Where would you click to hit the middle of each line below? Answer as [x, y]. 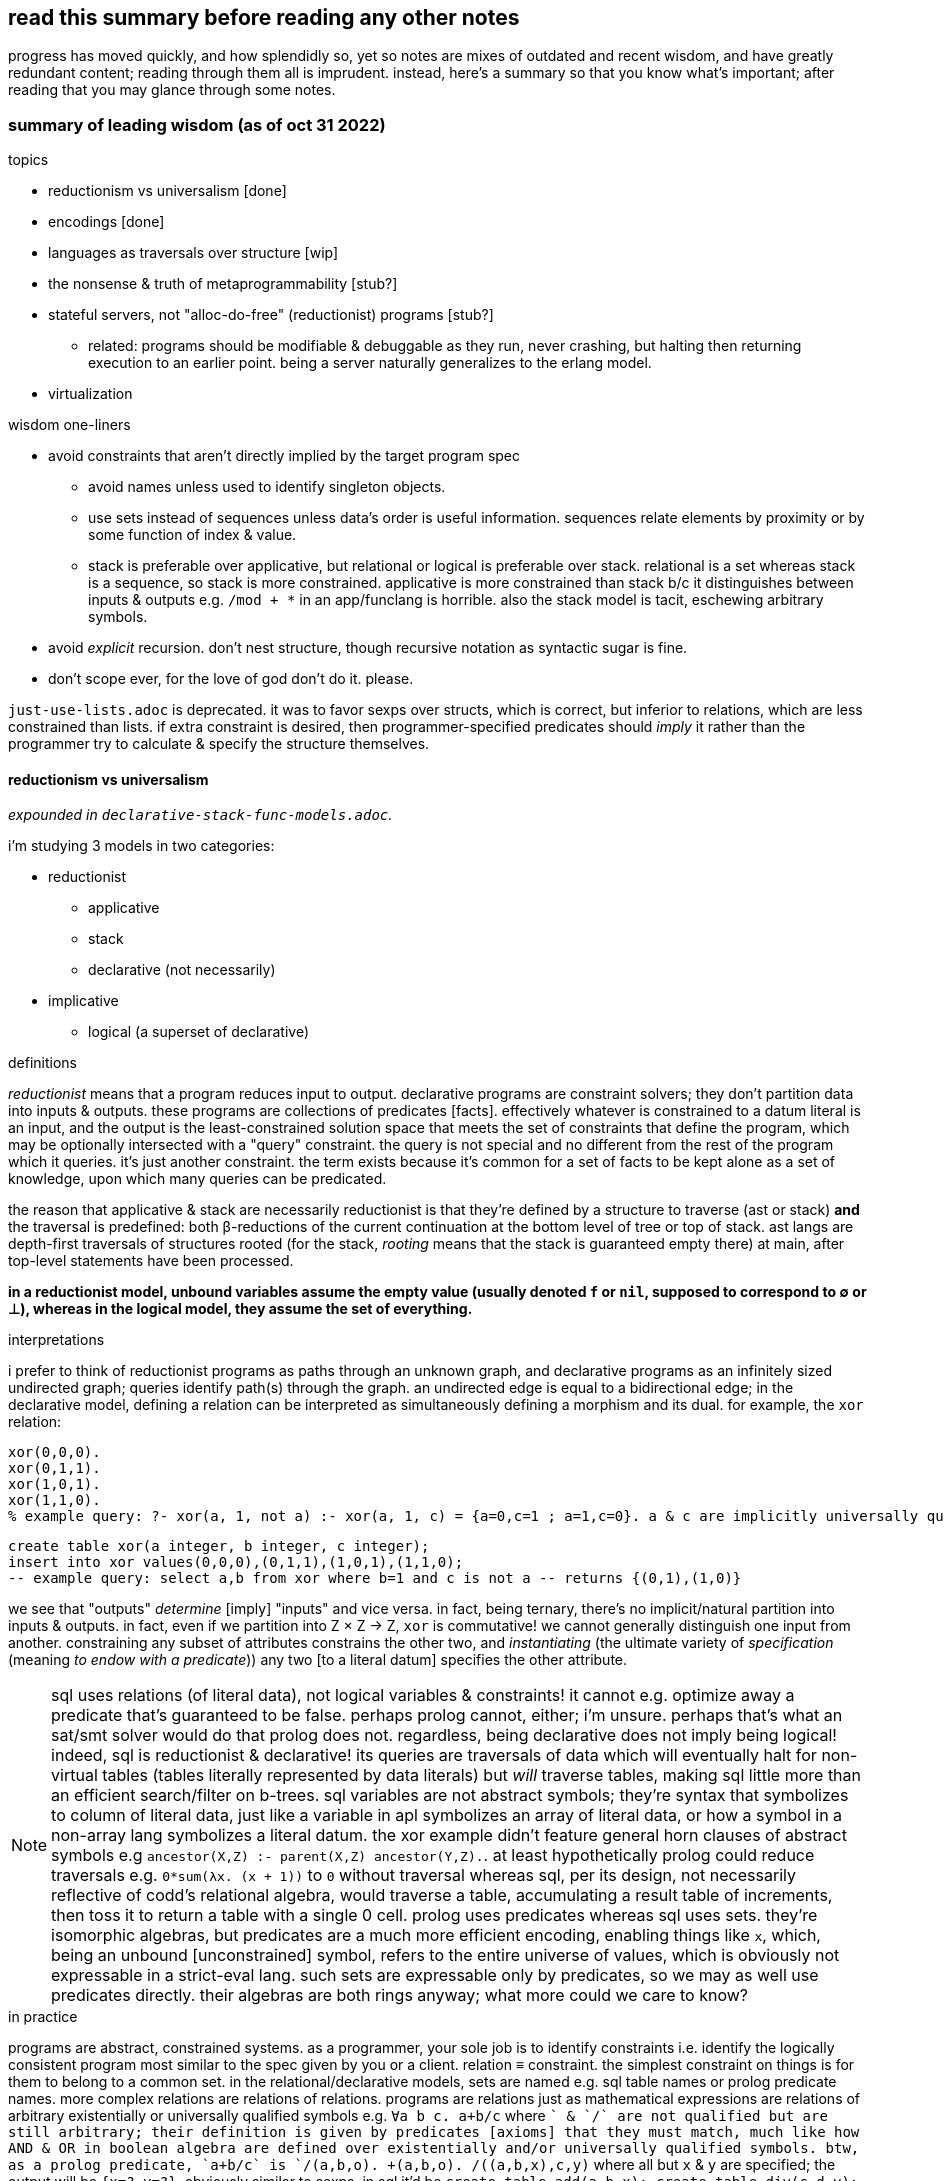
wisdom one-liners [69, 425]
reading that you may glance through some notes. [172, 90]
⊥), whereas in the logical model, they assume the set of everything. [240, 1309]
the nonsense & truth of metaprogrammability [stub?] [223, 284]
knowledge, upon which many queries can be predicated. [197, 1179]
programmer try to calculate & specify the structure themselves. [219, 744]
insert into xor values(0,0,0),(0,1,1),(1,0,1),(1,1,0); [236, 1562]
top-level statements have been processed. [151, 1261]
